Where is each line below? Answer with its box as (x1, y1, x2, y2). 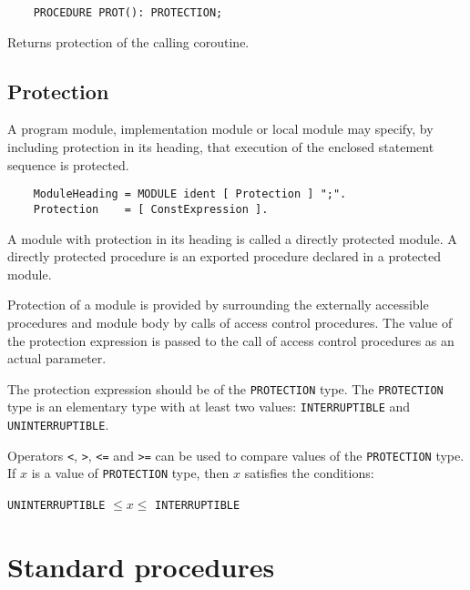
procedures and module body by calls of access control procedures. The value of (7, 312, 453, 331)
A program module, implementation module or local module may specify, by (7, 119, 434, 138)
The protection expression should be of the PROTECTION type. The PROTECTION (7, 379, 444, 398)
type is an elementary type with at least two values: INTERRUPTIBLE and (7, 397, 411, 416)
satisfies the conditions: (244, 463, 374, 483)
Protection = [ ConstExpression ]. (33, 202, 269, 216)
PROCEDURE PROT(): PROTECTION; (33, 6, 223, 19)
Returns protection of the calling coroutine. (7, 32, 250, 51)
